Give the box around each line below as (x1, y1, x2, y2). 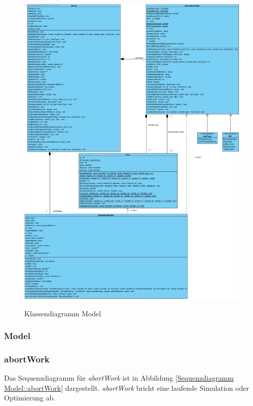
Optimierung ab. (4, 392, 56, 403)
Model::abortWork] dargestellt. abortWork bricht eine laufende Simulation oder (4, 382, 249, 393)
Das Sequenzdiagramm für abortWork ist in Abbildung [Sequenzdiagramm (4, 373, 234, 383)
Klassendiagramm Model (24, 308, 101, 318)
